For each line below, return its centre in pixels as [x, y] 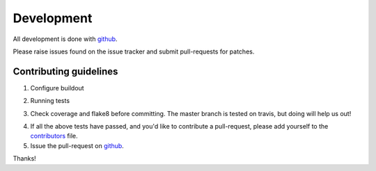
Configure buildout [57, 88]
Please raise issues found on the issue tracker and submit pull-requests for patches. [134, 51]
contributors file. [54, 136]
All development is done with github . [65, 39]
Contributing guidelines [65, 71]
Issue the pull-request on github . [77, 145]
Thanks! [24, 158]
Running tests [50, 101]
